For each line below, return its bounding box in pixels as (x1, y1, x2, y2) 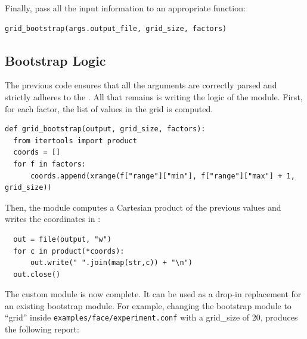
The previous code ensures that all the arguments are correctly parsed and (5, 79, 277, 91)
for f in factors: (13, 159, 86, 168)
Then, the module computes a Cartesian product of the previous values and (5, 201, 281, 213)
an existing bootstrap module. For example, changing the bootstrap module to (5, 299, 292, 312)
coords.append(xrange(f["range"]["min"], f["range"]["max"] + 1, (30, 171, 295, 180)
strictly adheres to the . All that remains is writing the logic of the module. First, (5, 90, 303, 103)
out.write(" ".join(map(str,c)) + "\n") (30, 258, 193, 267)
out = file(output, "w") (13, 235, 111, 244)
